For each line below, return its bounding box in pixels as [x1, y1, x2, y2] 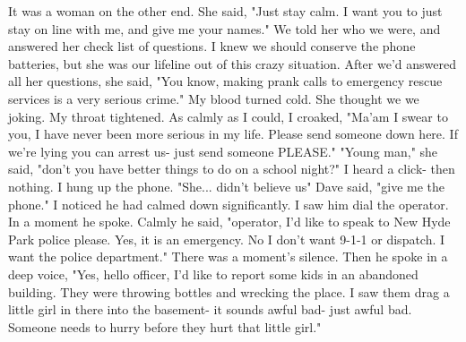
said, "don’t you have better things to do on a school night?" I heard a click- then [8, 159, 455, 178]
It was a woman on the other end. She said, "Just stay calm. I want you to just [8, 2, 443, 20]
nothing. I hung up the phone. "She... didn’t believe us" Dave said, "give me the [8, 176, 445, 195]
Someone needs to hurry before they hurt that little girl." [8, 317, 322, 336]
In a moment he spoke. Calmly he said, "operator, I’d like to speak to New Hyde [8, 212, 451, 231]
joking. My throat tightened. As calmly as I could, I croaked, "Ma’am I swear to [8, 107, 448, 125]
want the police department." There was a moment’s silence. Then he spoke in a [8, 247, 448, 266]
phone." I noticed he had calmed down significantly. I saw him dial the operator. [8, 194, 449, 213]
